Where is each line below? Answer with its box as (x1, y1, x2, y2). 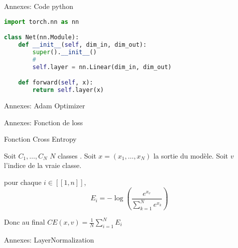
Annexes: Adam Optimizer (4, 100, 85, 110)
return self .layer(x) (32, 86, 104, 94)
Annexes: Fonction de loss (4, 117, 83, 127)
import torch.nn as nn (4, 18, 79, 25)
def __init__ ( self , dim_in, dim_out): (18, 41, 147, 48)
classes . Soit (57, 150, 97, 161)
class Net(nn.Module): (4, 34, 79, 41)
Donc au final (4, 217, 45, 227)
